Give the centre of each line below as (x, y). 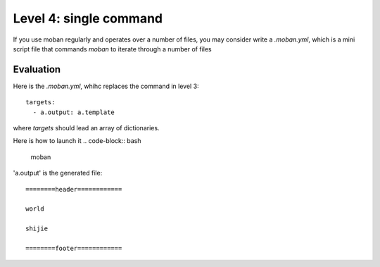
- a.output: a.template (74, 112)
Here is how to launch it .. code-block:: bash (77, 141)
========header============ (74, 189)
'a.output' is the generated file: (58, 173)
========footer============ (74, 248)
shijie (37, 229)
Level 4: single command (88, 18)
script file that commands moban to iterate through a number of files (112, 49)
